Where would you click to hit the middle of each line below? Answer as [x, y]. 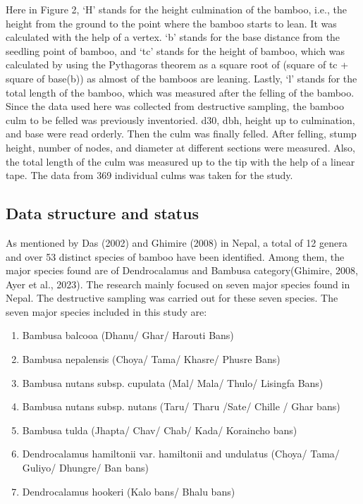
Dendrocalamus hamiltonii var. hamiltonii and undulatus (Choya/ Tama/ [181, 454]
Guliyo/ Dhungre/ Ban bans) [85, 468]
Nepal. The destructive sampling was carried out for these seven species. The [172, 298]
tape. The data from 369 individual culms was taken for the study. [149, 175]
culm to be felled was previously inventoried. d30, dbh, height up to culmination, [180, 119]
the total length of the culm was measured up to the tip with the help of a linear [180, 161]
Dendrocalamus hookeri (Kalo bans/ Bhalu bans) [129, 491]
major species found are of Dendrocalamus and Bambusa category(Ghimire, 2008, [182, 270]
